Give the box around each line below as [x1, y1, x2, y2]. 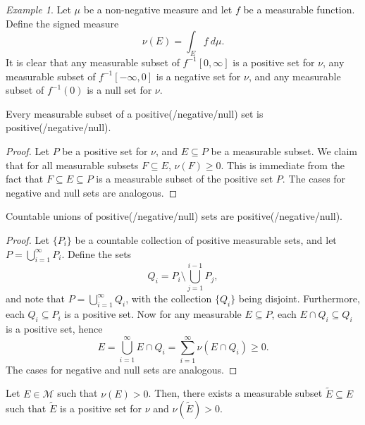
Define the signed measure [6, 16, 119, 30]
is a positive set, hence [6, 321, 103, 336]
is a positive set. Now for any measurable [64, 307, 242, 321]
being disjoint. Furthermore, [238, 291, 360, 306]
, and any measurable [248, 68, 341, 83]
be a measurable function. [243, 2, 355, 16]
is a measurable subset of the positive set [96, 171, 273, 186]
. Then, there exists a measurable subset [148, 386, 323, 400]
